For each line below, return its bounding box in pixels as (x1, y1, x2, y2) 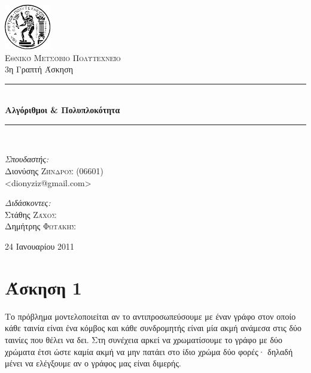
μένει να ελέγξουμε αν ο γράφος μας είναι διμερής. (5, 357, 181, 369)
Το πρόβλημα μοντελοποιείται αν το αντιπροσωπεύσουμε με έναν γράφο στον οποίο (5, 310, 296, 322)
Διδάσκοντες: (5, 196, 51, 209)
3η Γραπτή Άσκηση (5, 63, 74, 75)
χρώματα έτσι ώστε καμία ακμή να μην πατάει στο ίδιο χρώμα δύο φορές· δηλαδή (5, 345, 293, 357)
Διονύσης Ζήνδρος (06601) (5, 165, 104, 177)
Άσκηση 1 (5, 275, 82, 299)
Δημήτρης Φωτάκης (5, 220, 76, 232)
